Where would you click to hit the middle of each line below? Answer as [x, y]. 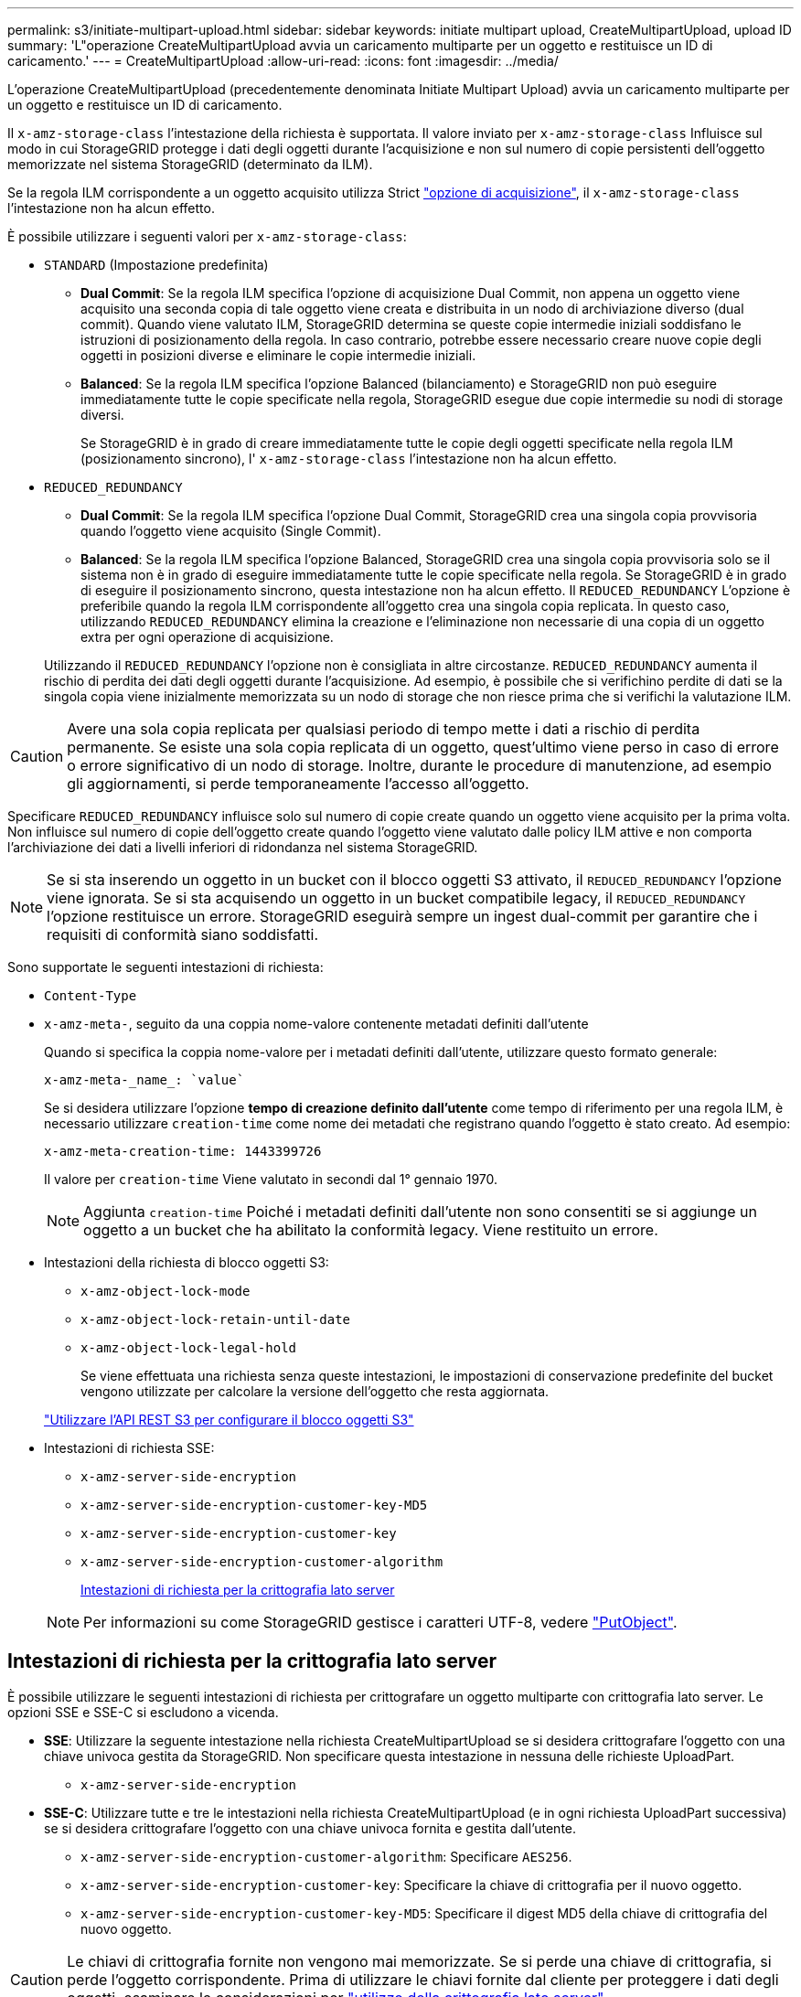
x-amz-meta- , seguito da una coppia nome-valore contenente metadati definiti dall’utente [316, 1024]
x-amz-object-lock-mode [166, 1291]
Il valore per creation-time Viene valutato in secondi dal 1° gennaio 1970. [271, 1179]
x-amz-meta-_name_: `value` [144, 1080]
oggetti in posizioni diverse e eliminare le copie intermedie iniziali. [278, 355]
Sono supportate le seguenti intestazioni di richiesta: [166, 967]
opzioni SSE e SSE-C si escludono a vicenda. [143, 1712]
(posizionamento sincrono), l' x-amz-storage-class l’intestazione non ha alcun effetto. [349, 459]
